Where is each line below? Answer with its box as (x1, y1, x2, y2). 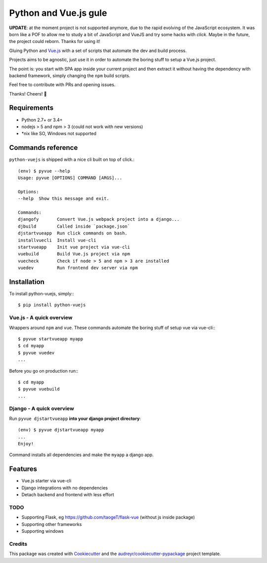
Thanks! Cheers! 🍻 (9, 91, 47, 96)
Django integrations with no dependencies (21, 485, 108, 491)
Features (9, 465, 37, 473)
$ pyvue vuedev (18, 350, 55, 356)
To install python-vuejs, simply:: (9, 291, 74, 297)
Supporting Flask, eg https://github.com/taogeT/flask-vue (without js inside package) (21, 515, 195, 520)
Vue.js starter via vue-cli (21, 478, 72, 484)
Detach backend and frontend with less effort (21, 492, 114, 498)
